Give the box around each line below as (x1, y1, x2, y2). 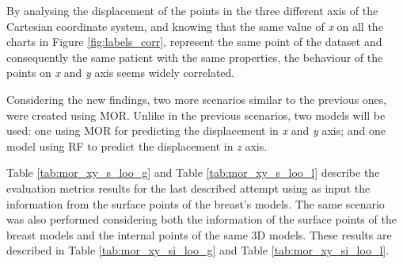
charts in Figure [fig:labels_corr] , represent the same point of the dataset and (6, 33, 382, 50)
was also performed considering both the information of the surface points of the (6, 211, 397, 228)
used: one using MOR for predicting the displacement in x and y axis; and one (6, 122, 386, 139)
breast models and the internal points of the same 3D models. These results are (6, 226, 392, 243)
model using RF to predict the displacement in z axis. (6, 137, 268, 154)
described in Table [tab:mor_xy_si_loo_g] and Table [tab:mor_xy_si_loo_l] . (6, 242, 390, 258)
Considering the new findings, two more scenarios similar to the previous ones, (6, 90, 387, 107)
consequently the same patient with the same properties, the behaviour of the (6, 48, 383, 65)
